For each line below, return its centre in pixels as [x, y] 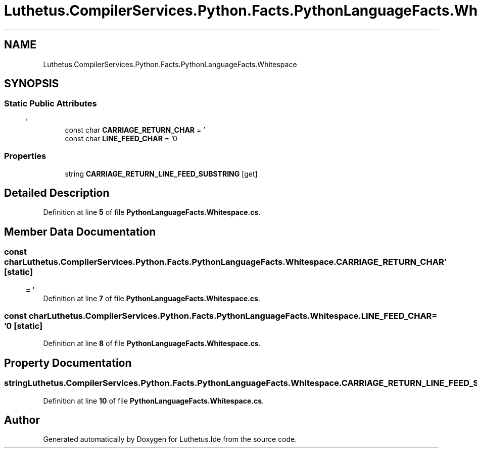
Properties [25, 156]
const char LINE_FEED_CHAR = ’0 [121, 138]
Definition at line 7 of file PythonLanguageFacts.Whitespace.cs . [152, 298]
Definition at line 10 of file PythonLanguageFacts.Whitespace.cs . [154, 401]
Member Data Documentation [80, 232]
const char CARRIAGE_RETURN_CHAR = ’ [135, 130]
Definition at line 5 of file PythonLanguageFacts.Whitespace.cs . [152, 212]
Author [22, 420]
